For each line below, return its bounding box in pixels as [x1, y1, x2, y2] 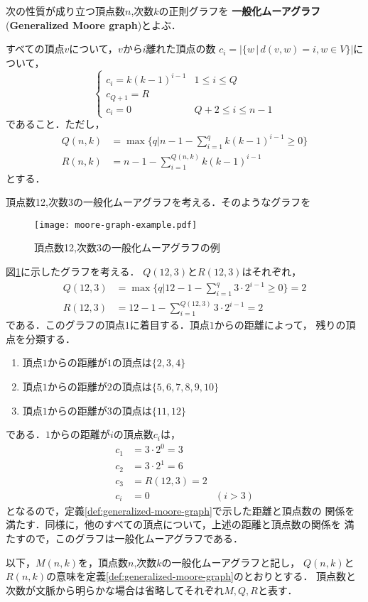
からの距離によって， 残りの [214, 317, 346, 332]
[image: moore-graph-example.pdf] [34, 219, 197, 230]
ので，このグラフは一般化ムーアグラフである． [25, 531, 244, 546]
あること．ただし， [15, 116, 105, 131]
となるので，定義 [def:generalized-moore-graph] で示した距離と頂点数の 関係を [6, 503, 355, 518]
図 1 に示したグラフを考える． [6, 264, 140, 279]
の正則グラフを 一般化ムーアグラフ [158, 4, 321, 18]
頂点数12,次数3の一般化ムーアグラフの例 [34, 240, 220, 255]
